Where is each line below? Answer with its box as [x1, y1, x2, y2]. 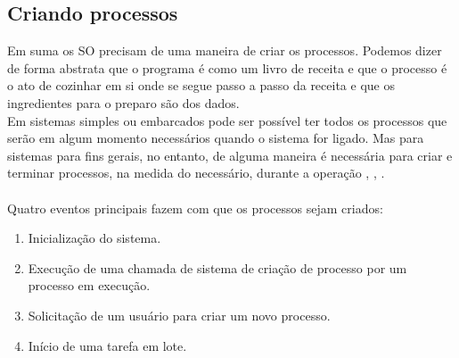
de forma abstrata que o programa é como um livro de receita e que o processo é [7, 58, 447, 77]
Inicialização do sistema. [28, 229, 161, 247]
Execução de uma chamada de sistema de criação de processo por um [28, 258, 407, 277]
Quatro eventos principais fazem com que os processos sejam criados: [7, 198, 383, 217]
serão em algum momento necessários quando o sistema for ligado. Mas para [7, 129, 424, 147]
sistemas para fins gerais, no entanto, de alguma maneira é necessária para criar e [7, 146, 453, 164]
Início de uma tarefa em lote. [28, 336, 187, 354]
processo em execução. [28, 276, 151, 295]
